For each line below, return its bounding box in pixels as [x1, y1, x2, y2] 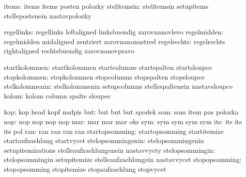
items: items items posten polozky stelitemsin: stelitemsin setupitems [4, 1, 209, 11]
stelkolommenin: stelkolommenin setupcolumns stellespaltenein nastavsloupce [4, 81, 233, 91]
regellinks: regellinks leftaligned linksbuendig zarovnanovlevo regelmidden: [4, 27, 224, 37]
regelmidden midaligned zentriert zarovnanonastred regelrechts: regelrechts [4, 36, 225, 46]
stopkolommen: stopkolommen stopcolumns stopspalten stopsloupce [4, 71, 205, 81]
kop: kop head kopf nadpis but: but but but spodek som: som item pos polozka [4, 107, 239, 117]
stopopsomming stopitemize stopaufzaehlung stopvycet [4, 163, 167, 174]
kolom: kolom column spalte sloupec [4, 90, 111, 100]
